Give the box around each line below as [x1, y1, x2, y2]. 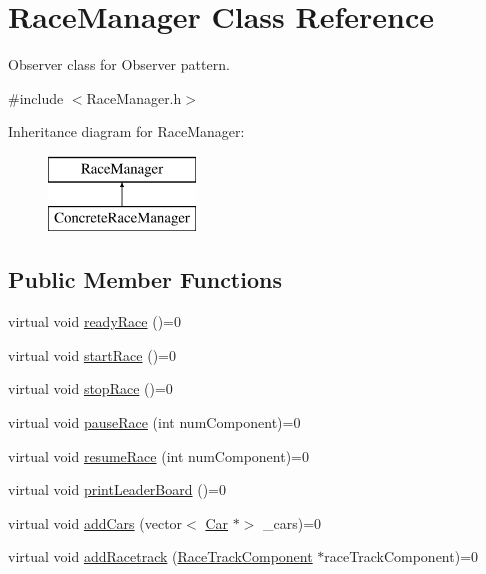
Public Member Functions [8, 264, 282, 295]
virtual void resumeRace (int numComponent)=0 [8, 445, 309, 466]
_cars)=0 [263, 512, 322, 533]
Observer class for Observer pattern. [8, 54, 230, 75]
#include [8, 87, 64, 108]
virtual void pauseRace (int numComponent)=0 [8, 412, 301, 433]
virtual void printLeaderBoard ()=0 [8, 479, 226, 500]
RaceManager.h [86, 87, 182, 108]
